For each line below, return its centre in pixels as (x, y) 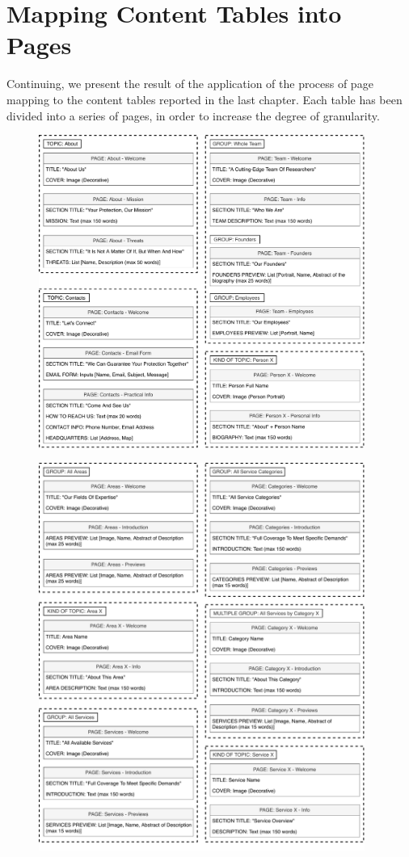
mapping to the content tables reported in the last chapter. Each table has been (204, 99)
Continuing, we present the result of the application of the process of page (190, 84)
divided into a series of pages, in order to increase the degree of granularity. (193, 115)
